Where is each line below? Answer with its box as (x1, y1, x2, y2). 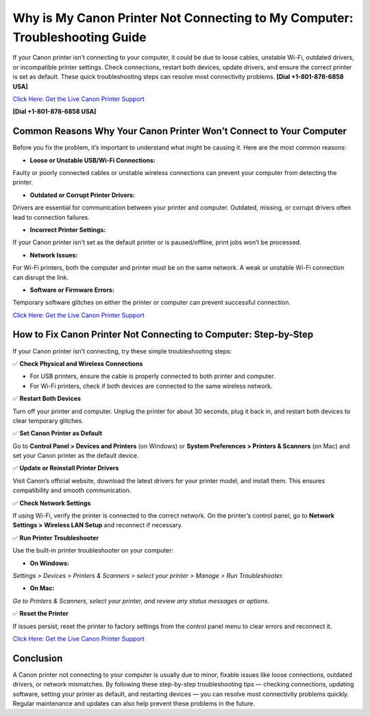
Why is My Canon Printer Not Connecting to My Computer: (12, 10, 354, 25)
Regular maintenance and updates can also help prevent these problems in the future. (12, 700, 255, 708)
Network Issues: (29, 251, 78, 259)
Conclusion (12, 652, 63, 664)
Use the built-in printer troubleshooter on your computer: (12, 546, 174, 555)
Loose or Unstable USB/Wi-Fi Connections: (29, 156, 156, 164)
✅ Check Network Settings (12, 498, 91, 507)
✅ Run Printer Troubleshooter (12, 533, 99, 542)
